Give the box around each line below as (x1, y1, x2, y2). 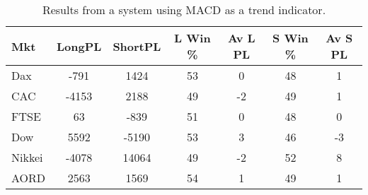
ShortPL (113, 37, 161, 54)
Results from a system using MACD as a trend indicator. (42, 1, 326, 18)
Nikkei (11, 149, 43, 165)
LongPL (57, 37, 102, 54)
